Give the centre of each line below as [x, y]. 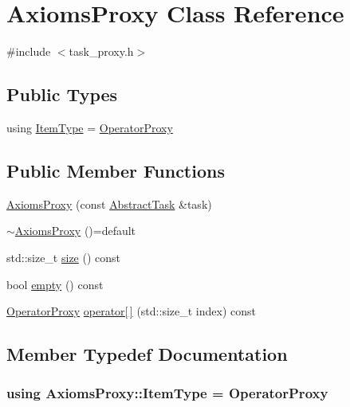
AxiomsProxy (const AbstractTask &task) [109, 203]
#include [29, 51]
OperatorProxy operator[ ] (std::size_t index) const [131, 311]
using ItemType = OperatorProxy [90, 127]
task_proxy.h [101, 51]
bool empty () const [55, 284]
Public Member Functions [116, 170]
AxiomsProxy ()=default [75, 231]
